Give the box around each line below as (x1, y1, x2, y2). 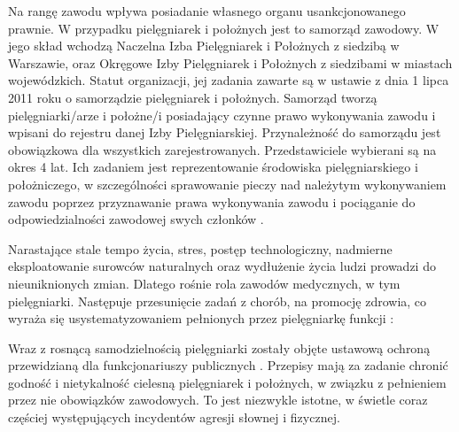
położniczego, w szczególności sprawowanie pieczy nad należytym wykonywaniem (8, 174, 447, 193)
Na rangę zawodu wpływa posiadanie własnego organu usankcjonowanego (8, 2, 406, 19)
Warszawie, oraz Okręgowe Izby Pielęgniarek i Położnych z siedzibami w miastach (8, 53, 453, 72)
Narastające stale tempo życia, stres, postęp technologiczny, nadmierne (8, 239, 393, 258)
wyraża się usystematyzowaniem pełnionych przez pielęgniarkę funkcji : (8, 309, 394, 328)
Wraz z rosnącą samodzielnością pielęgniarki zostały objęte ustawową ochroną (8, 338, 431, 357)
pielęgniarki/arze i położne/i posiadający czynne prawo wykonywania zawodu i (8, 105, 436, 124)
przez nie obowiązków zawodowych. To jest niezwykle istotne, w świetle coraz (8, 390, 428, 409)
